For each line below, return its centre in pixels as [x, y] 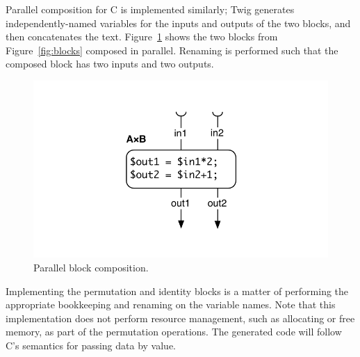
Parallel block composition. [91, 267]
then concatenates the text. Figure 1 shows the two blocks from [142, 37]
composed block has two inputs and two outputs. [110, 64]
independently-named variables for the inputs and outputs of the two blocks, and [178, 23]
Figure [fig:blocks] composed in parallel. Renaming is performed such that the [172, 50]
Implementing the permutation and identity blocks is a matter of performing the [177, 291]
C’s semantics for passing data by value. [91, 345]
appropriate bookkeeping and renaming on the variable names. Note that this [171, 304]
